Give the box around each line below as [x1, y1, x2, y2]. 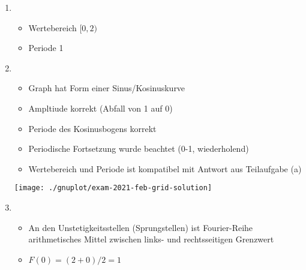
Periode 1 [28, 41, 64, 54]
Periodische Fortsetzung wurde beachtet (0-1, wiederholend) [28, 142, 249, 155]
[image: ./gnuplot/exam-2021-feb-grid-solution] [14, 184, 212, 193]
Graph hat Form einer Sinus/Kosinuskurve [28, 82, 185, 94]
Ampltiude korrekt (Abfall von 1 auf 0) [28, 101, 173, 114]
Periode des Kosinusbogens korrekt [28, 122, 157, 134]
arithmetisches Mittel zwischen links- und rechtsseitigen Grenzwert [28, 233, 274, 245]
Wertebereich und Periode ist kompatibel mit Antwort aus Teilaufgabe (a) [28, 162, 302, 175]
